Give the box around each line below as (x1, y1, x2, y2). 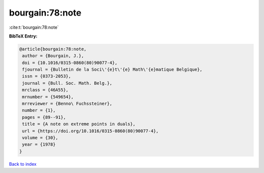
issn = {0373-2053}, (22, 74, 71, 79)
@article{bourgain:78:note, (19, 46, 87, 52)
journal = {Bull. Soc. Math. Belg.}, (22, 80, 112, 86)
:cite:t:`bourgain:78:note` (9, 24, 59, 30)
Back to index (9, 161, 37, 167)
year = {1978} (22, 142, 56, 147)
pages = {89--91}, (22, 115, 66, 120)
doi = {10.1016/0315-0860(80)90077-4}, (22, 60, 117, 65)
